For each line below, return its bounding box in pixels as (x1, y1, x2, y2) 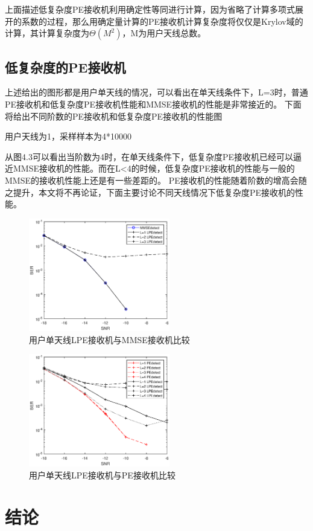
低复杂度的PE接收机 (5, 57, 126, 76)
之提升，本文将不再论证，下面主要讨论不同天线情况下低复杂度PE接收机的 (5, 185, 296, 198)
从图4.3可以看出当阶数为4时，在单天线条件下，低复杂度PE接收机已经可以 (5, 150, 293, 163)
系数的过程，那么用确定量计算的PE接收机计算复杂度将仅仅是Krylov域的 (21, 14, 303, 27)
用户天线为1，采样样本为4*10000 (5, 130, 131, 143)
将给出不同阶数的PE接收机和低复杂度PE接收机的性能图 (5, 109, 223, 122)
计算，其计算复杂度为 (5, 27, 89, 39)
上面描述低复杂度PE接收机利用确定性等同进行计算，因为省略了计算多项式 (5, 3, 296, 15)
